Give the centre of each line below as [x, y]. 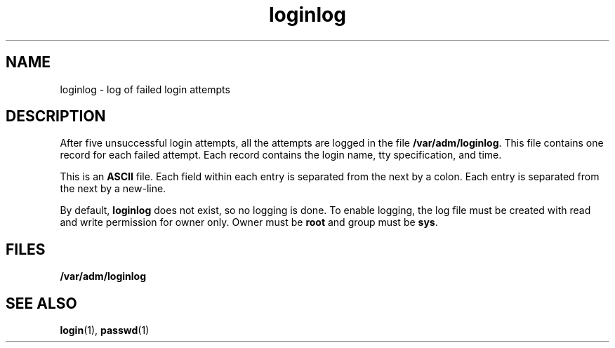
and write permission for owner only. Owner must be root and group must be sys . [249, 222]
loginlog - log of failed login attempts [145, 89]
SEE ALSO [41, 303]
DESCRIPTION [56, 116]
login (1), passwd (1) [105, 330]
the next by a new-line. [113, 189]
